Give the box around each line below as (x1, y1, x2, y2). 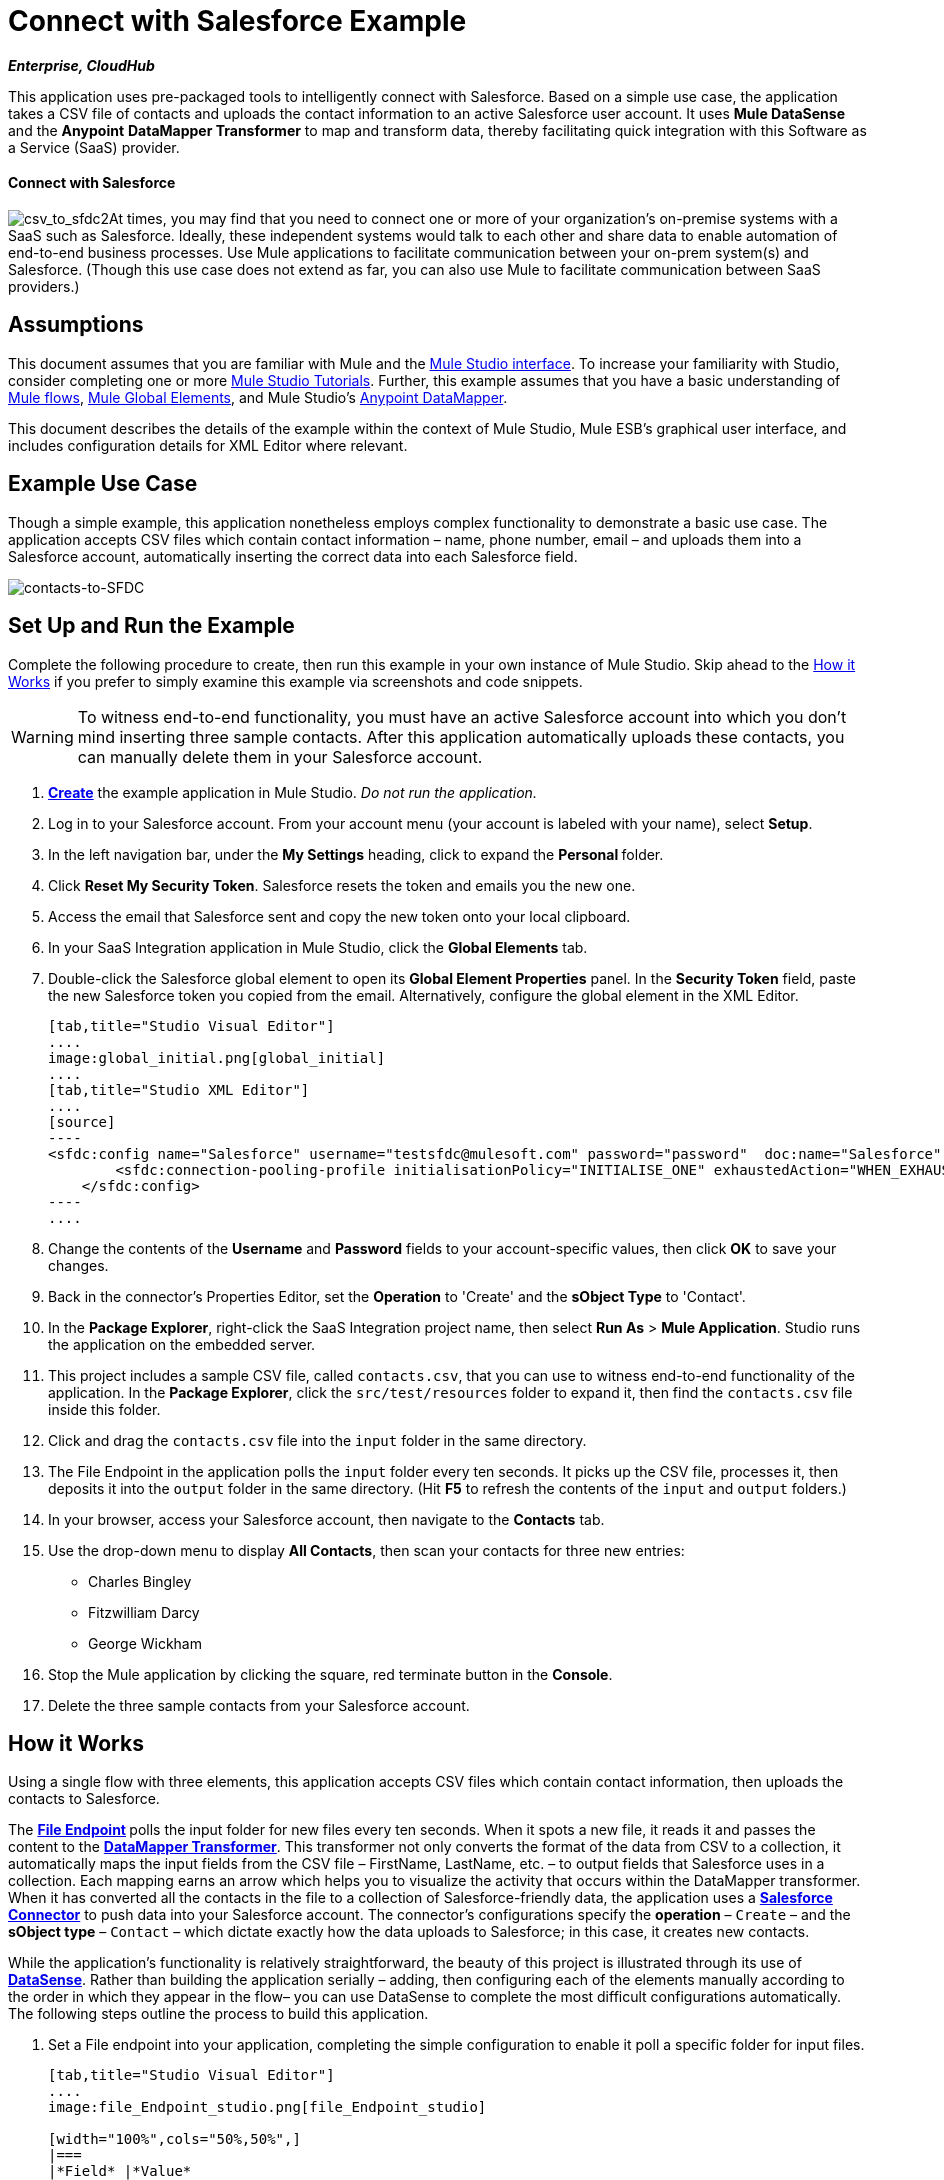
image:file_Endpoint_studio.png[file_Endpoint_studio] (48, 2099, 487, 2116)
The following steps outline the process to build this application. (8, 2005, 429, 2023)
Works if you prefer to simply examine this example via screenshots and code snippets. (8, 672, 583, 690)
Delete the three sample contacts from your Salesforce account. (48, 1696, 470, 1714)
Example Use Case (8, 471, 198, 497)
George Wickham (88, 1634, 202, 1652)
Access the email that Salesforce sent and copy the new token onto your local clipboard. (48, 907, 631, 925)
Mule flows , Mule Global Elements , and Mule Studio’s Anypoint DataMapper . (8, 388, 508, 406)
